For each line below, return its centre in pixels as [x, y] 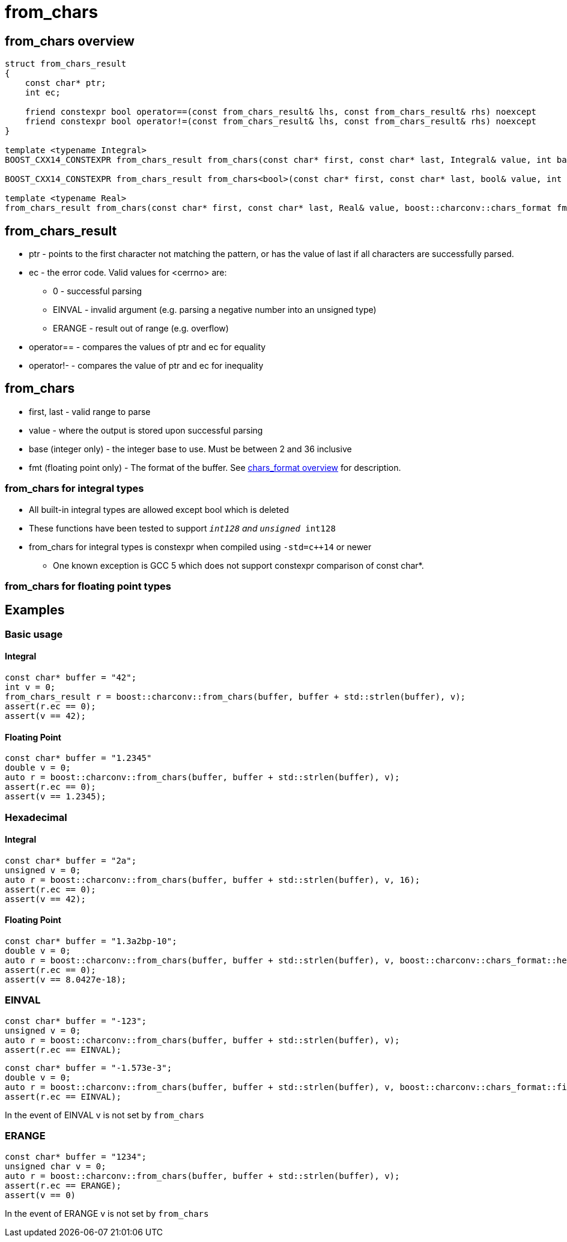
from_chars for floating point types [88, 586]
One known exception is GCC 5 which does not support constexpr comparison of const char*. [238, 565]
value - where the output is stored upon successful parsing [146, 430]
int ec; [43, 93]
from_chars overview [70, 41]
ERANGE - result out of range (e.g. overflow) [141, 329]
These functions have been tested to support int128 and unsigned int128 [182, 528]
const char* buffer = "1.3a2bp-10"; [91, 941]
